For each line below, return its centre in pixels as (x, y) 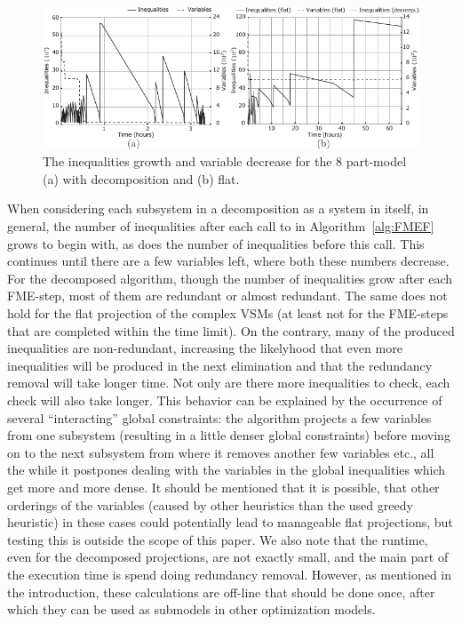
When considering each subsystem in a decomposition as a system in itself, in (218, 208)
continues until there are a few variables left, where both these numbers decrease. (228, 261)
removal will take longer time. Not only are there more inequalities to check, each (229, 383)
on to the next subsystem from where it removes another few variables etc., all (221, 452)
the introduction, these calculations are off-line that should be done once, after (221, 592)
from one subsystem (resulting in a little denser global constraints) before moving (229, 435)
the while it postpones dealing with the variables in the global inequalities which (227, 470)
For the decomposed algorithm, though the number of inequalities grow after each (230, 278)
